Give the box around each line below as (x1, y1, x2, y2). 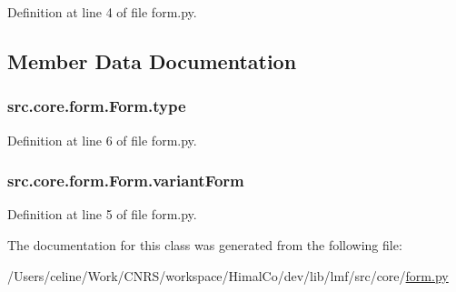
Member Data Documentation (7, 46, 297, 75)
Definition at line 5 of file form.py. (7, 205, 197, 224)
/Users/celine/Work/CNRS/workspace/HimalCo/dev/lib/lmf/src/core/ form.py (7, 266, 449, 285)
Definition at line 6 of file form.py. (7, 130, 197, 149)
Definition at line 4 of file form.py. (7, 3, 197, 21)
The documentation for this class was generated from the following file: (7, 236, 402, 254)
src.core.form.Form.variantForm (7, 169, 244, 192)
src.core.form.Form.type (7, 95, 186, 117)
